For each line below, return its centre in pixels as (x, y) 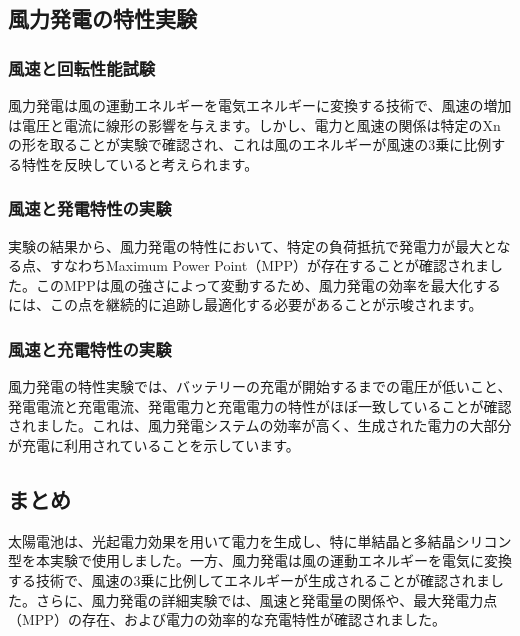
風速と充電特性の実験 (90, 348)
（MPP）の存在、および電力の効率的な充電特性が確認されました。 (227, 619)
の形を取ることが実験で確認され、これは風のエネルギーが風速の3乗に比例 (250, 144)
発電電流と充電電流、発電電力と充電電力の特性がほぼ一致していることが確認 (260, 405)
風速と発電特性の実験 (90, 208)
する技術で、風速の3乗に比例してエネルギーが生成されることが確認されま (249, 579)
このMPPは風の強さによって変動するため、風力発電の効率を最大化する (268, 284)
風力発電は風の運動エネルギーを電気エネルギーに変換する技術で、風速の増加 (260, 105)
